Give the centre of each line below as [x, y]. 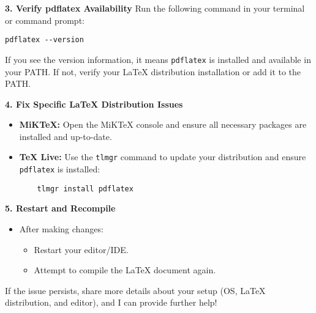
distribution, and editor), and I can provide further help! [111, 302]
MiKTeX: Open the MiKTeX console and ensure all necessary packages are [163, 124]
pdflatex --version [44, 40]
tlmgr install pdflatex [85, 189]
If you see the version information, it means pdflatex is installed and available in [158, 59]
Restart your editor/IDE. [81, 249]
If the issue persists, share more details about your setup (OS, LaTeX [135, 290]
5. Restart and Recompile [60, 208]
